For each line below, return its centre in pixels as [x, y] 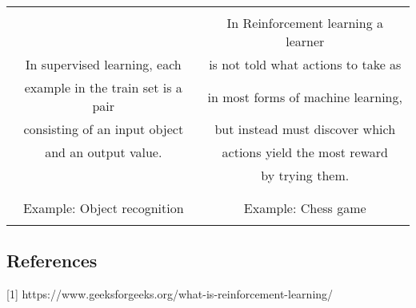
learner [305, 41]
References [52, 261]
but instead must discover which [305, 129]
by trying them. [305, 175]
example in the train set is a [103, 87]
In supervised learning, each [103, 64]
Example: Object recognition [103, 208]
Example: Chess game [305, 208]
